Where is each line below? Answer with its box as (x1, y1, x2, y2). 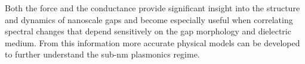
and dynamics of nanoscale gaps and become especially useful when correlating (5, 13, 293, 25)
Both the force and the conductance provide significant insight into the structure (5, 2, 300, 14)
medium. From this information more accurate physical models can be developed (5, 36, 300, 49)
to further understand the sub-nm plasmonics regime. (5, 48, 200, 60)
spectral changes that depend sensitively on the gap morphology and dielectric (5, 25, 291, 37)
